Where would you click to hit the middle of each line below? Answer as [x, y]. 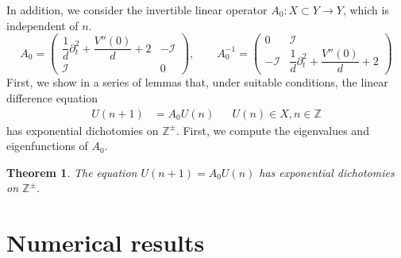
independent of [42, 25]
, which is [366, 10]
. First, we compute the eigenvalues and [272, 130]
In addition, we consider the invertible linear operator [137, 10]
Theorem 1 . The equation [72, 172]
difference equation [52, 97]
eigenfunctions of [47, 146]
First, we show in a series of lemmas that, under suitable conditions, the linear [197, 82]
